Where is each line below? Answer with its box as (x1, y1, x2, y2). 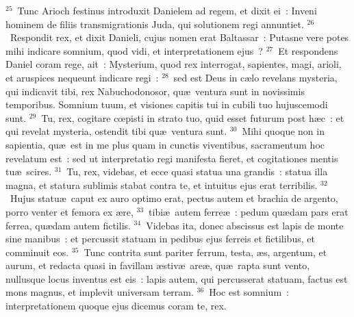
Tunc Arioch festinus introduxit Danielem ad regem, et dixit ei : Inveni (17, 3, 317, 17)
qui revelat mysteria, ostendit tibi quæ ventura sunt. (5, 124, 227, 138)
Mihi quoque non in (242, 124, 325, 138)
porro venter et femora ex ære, (5, 204, 134, 218)
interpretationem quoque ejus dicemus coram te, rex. (5, 299, 227, 313)
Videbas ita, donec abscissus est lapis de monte (146, 218, 344, 232)
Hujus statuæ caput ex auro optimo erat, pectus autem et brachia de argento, (10, 191, 338, 205)
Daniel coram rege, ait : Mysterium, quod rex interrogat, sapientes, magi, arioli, (5, 57, 342, 71)
